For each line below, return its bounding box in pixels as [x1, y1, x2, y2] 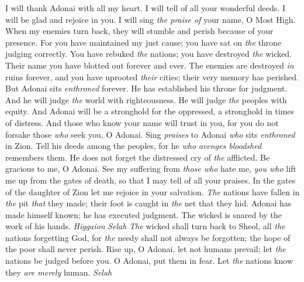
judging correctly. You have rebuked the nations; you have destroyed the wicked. [5, 47, 292, 60]
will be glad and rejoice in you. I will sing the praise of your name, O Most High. [5, 13, 296, 25]
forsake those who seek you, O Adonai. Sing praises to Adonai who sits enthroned [5, 128, 295, 140]
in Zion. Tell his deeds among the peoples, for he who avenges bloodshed [5, 140, 262, 152]
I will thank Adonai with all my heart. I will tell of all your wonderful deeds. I [5, 2, 285, 13]
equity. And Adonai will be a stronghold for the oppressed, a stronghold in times [5, 105, 295, 117]
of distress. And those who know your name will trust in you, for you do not [5, 116, 279, 128]
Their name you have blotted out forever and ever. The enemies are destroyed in [5, 59, 294, 71]
